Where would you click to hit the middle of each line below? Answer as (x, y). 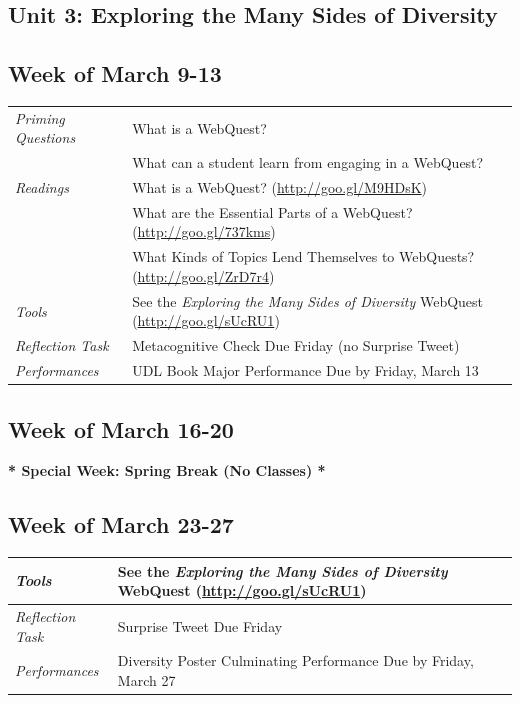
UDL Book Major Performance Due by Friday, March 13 (305, 370)
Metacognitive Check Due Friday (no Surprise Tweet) (296, 345)
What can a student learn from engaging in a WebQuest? (308, 162)
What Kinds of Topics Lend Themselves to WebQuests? (303, 256)
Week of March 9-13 (115, 73)
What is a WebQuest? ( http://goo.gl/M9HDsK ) (279, 187)
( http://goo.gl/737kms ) (204, 231)
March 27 (146, 680)
